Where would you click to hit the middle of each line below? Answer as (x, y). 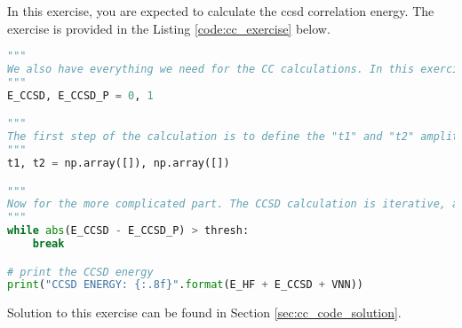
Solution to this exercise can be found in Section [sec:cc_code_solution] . (204, 312)
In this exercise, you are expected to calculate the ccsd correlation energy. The (221, 11)
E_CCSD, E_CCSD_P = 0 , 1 (80, 95)
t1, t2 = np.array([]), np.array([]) (119, 163)
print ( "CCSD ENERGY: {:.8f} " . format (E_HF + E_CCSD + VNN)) (185, 285)
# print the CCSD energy (80, 272)
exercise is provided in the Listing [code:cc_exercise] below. (169, 28)
